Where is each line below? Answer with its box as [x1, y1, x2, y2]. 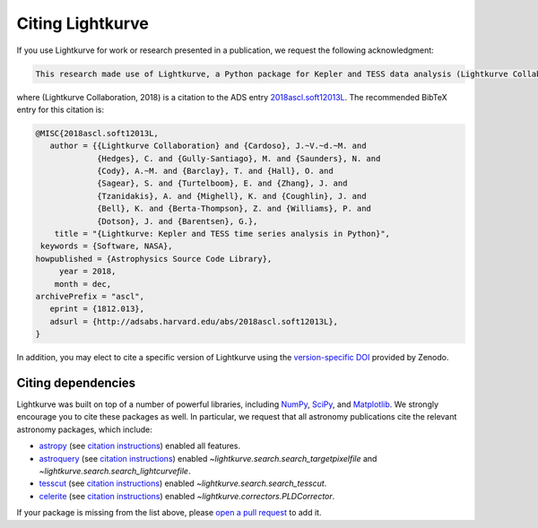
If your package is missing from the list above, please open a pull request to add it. [16, 507, 322, 518]
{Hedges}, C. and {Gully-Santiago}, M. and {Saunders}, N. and [97, 153, 381, 163]
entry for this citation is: [16, 104, 105, 115]
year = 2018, [58, 266, 117, 277]
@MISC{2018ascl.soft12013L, [35, 128, 159, 138]
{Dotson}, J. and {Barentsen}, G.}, [97, 216, 258, 226]
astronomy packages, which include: [16, 424, 152, 435]
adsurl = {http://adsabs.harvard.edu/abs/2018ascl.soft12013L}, [49, 316, 339, 326]
